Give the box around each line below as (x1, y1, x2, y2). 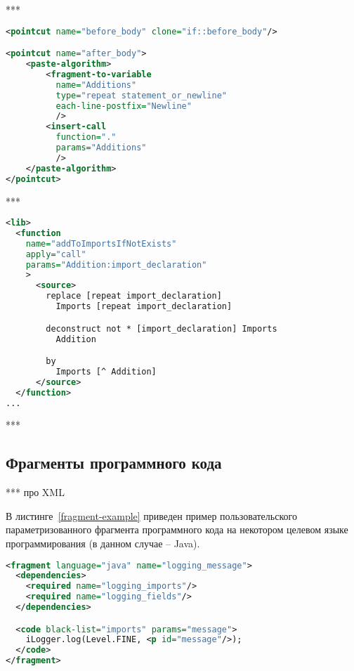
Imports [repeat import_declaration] (55, 301, 232, 312)
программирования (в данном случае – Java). (6, 535, 200, 550)
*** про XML (6, 485, 65, 500)
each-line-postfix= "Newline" (55, 100, 192, 111)
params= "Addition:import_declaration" (25, 259, 207, 270)
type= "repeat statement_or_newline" (55, 90, 227, 100)
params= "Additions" (55, 143, 147, 152)
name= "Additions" (55, 79, 137, 90)
